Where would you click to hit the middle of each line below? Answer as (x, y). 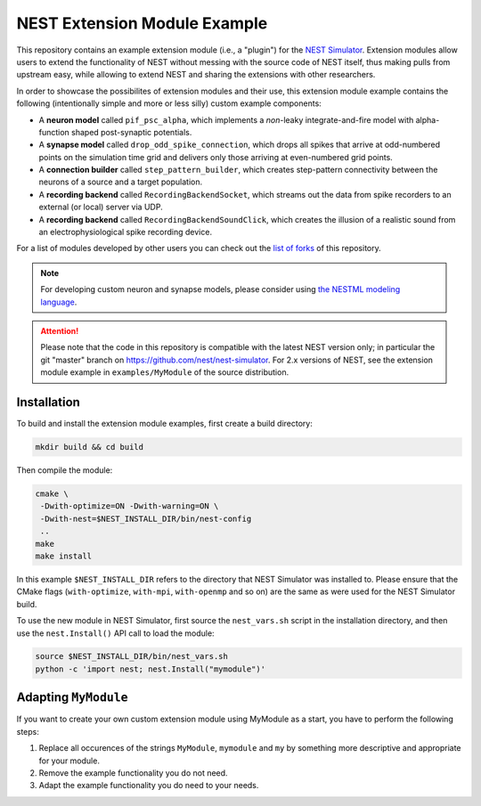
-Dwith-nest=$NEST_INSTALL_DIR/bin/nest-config (146, 518)
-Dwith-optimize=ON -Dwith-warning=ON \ (130, 506)
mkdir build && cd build (90, 447)
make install (64, 556)
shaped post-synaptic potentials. (132, 132)
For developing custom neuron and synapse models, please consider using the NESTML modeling (220, 289)
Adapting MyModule (72, 698)
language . (59, 302)
